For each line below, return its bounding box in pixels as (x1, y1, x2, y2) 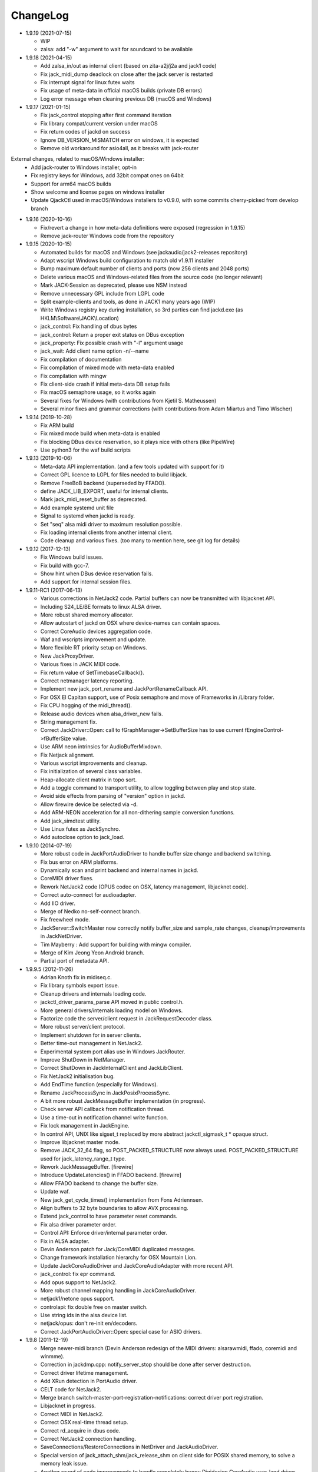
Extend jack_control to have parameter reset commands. (40, 1213, 178, 1220)
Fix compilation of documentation (40, 356, 122, 363)
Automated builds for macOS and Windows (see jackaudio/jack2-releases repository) (40, 248, 248, 256)
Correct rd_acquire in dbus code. (40, 1427, 121, 1434)
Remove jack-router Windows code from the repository (40, 232, 174, 239)
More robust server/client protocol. (40, 1023, 125, 1030)
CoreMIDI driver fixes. (40, 875, 94, 882)
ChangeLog (11, 9, 69, 22)
